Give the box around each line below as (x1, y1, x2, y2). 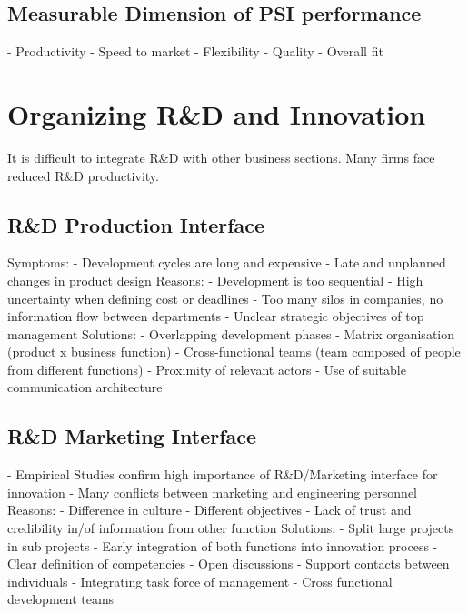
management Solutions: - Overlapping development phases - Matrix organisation (7, 324, 454, 343)
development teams (7, 589, 115, 609)
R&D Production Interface (7, 210, 265, 238)
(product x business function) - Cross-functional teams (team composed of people (7, 342, 461, 361)
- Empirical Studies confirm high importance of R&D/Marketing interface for (7, 465, 438, 484)
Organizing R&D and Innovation (7, 95, 426, 132)
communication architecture (7, 377, 163, 397)
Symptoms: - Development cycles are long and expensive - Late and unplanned (7, 253, 446, 272)
